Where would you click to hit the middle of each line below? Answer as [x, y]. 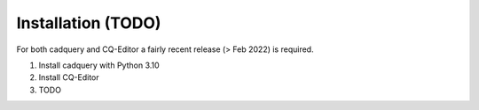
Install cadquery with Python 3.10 [99, 65]
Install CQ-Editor [69, 77]
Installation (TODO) [89, 23]
